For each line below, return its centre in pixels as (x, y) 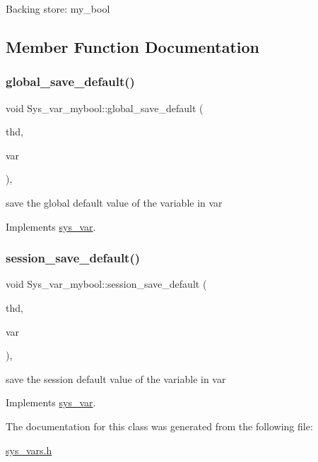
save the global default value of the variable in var (114, 202)
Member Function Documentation (133, 46)
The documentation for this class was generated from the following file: (159, 426)
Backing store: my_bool (58, 8)
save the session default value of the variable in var (116, 378)
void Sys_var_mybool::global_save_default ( (105, 108)
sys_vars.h (29, 450)
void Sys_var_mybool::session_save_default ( (106, 284)
